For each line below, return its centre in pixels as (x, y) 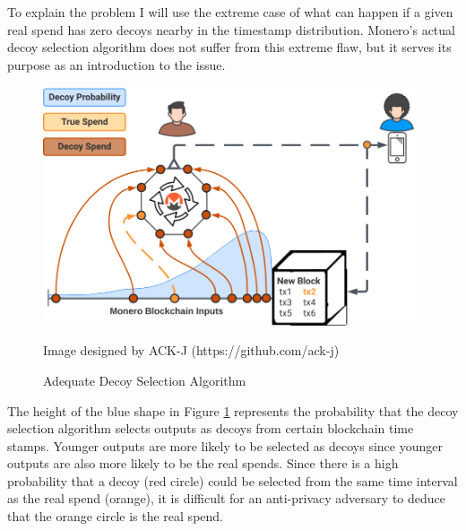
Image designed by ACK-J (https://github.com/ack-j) (191, 350)
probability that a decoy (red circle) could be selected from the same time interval (233, 480)
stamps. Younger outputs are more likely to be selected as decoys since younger (225, 445)
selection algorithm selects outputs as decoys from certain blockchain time (211, 428)
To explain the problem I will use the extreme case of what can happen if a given (230, 12)
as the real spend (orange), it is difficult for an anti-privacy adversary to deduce (226, 498)
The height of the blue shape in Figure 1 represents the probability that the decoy (233, 410)
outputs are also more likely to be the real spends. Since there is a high (203, 463)
